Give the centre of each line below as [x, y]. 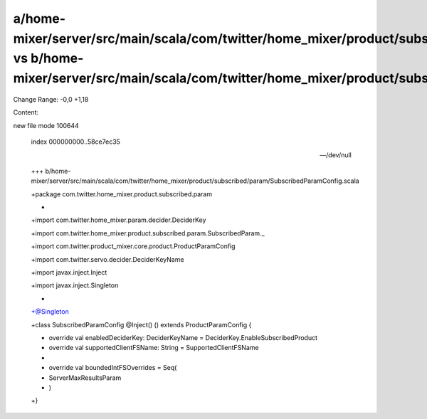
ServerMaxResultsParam [85, 378]
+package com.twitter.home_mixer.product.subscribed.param [122, 194]
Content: [26, 112]
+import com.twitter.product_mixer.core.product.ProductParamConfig [133, 246]
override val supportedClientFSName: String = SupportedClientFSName [154, 348]
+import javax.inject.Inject [69, 272]
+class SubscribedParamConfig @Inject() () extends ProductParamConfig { [141, 324]
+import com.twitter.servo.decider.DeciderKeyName [107, 259]
